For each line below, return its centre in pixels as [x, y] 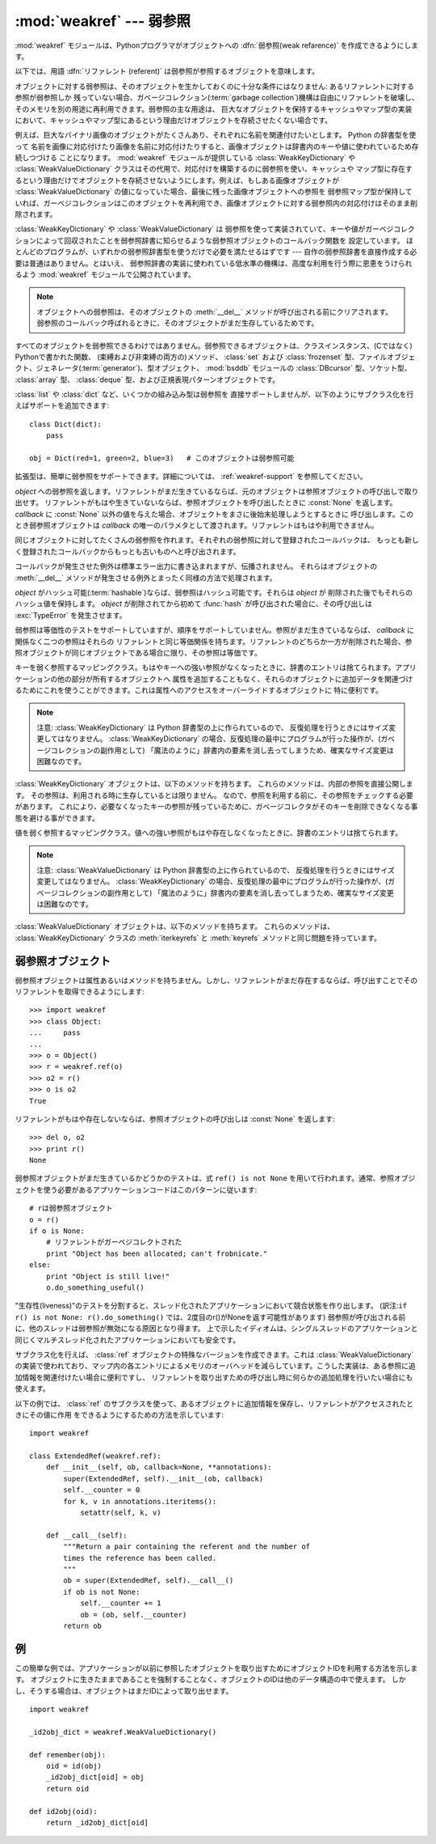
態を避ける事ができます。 [57, 818]
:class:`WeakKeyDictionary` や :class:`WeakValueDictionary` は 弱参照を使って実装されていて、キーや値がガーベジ [204, 229]
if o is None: [57, 1231]
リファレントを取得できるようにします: [80, 992]
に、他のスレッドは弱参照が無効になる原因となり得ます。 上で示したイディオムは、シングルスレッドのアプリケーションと [217, 1329]
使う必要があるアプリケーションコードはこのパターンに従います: [150, 1189]
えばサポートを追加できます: [62, 405]
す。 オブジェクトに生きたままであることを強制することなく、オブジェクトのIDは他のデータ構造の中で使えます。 [203, 1680]
